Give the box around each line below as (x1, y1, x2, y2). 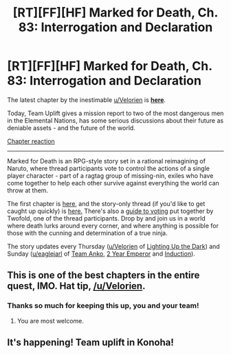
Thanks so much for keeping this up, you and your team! (7, 301, 199, 311)
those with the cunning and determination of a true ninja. (7, 229, 168, 237)
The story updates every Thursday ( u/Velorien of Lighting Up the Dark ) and (7, 242, 220, 250)
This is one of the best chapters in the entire (7, 270, 200, 281)
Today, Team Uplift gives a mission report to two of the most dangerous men (7, 109, 224, 117)
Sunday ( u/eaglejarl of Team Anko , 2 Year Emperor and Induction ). (7, 250, 196, 258)
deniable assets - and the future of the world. (7, 123, 135, 132)
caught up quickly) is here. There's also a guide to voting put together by (7, 207, 214, 215)
